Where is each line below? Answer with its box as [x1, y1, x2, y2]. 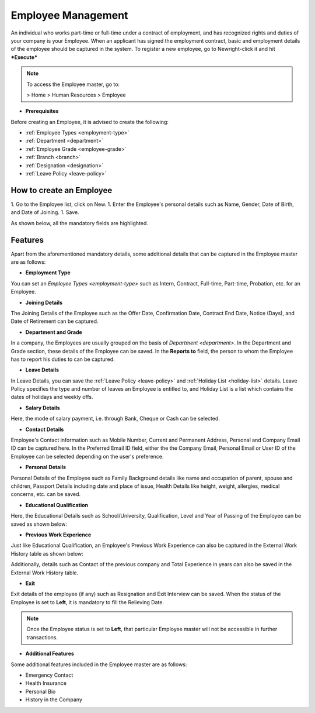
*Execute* [10, 53, 38, 61]
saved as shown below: [10, 521, 67, 528]
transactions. [26, 633, 58, 640]
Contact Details [25, 426, 64, 433]
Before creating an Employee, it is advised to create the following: [10, 118, 169, 125]
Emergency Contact [25, 671, 73, 678]
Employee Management [10, 9, 128, 22]
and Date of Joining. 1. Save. [10, 209, 80, 216]
